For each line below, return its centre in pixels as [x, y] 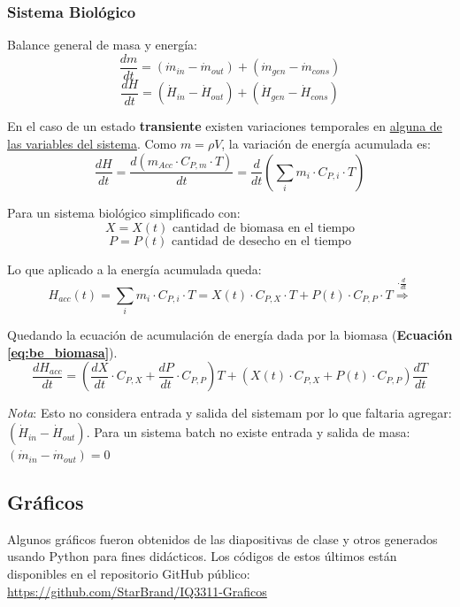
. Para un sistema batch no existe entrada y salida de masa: [248, 432]
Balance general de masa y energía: [102, 45]
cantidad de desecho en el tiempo [261, 241]
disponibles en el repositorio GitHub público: [129, 574]
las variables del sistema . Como [92, 143]
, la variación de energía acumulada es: [326, 143]
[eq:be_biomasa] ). [62, 352]
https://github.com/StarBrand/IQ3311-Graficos [137, 591]
